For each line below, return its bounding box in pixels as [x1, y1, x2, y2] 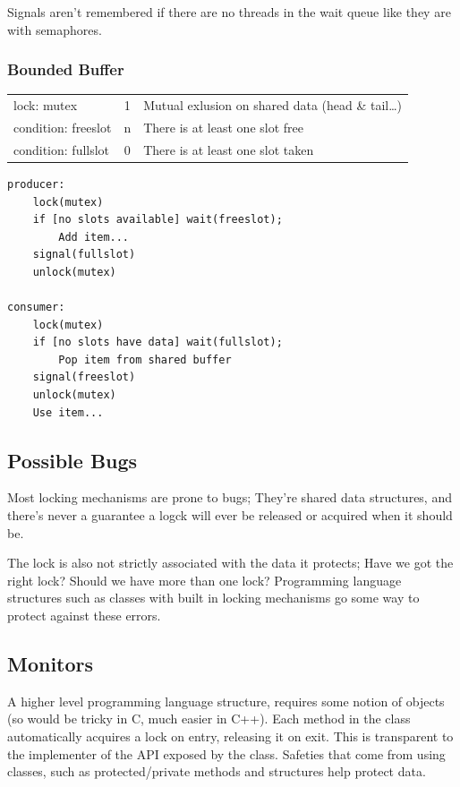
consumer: [7, 301, 65, 314]
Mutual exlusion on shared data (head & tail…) [143, 96, 403, 115]
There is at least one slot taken [143, 140, 314, 158]
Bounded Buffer [7, 58, 124, 81]
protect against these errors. [7, 606, 161, 625]
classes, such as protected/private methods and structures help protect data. [7, 762, 426, 781]
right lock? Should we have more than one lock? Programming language [7, 570, 402, 589]
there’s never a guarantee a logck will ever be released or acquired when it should [7, 506, 453, 525]
